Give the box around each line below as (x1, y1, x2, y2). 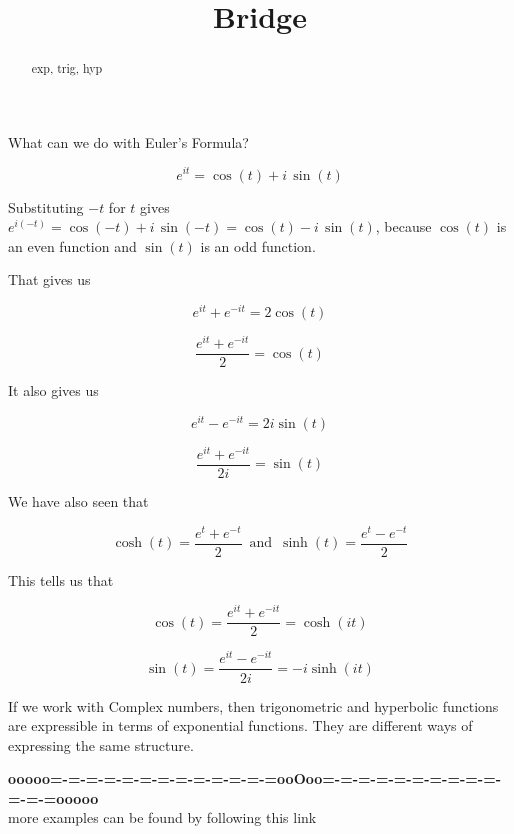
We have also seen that (8, 490, 149, 511)
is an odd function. (200, 235, 316, 256)
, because (375, 216, 432, 237)
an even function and (8, 235, 137, 256)
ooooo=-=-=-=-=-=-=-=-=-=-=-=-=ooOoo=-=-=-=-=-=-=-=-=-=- (8, 768, 502, 789)
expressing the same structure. (8, 734, 194, 755)
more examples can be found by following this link (8, 807, 317, 828)
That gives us (8, 269, 91, 290)
